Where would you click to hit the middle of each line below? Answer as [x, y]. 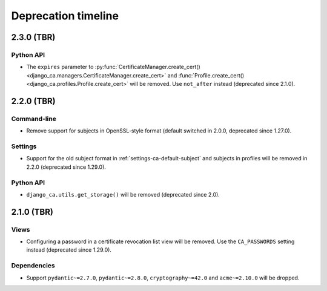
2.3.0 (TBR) [33, 37]
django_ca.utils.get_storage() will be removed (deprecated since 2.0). [123, 194]
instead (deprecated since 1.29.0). [69, 250]
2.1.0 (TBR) [32, 212]
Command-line [34, 119]
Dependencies [33, 266]
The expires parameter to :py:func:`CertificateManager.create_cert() [114, 67]
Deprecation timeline [65, 16]
